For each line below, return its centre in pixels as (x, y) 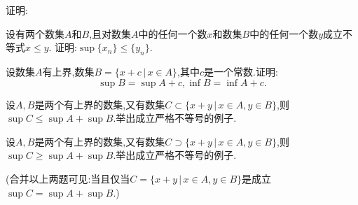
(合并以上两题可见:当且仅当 (68, 178)
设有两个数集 (35, 33)
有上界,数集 (68, 71)
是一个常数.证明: (241, 71)
